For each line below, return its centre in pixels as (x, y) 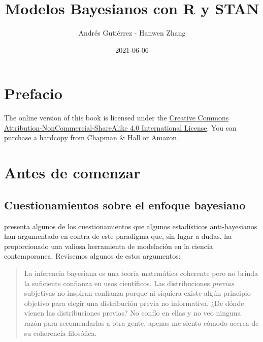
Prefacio (33, 93)
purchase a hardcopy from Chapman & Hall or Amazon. (92, 137)
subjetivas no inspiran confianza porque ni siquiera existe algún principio (137, 293)
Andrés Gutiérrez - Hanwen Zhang (132, 33)
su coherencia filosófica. (60, 333)
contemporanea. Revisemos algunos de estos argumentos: (92, 256)
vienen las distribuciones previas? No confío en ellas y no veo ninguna (133, 313)
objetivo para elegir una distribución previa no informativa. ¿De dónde (134, 303)
